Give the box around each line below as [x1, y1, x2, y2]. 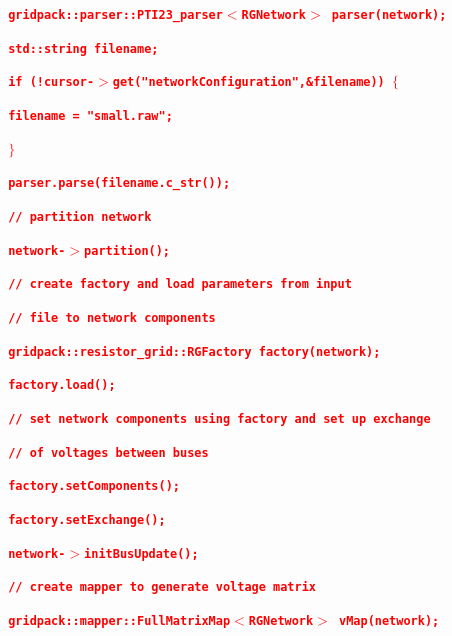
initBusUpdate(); [84, 546, 199, 561]
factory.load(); [8, 378, 116, 393]
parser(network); [331, 8, 447, 22]
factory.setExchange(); [8, 512, 166, 527]
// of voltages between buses [8, 445, 209, 460]
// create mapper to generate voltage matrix [8, 580, 316, 595]
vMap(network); [339, 613, 440, 628]
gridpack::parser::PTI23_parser [8, 8, 223, 22]
